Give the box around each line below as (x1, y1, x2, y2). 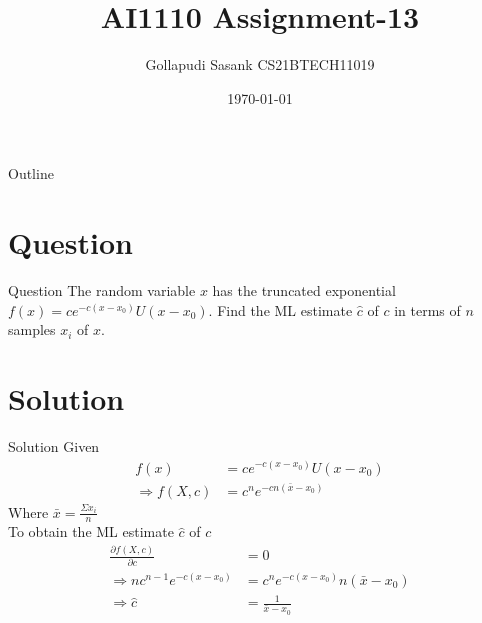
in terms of (394, 299, 461, 320)
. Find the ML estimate (208, 299, 353, 320)
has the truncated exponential (212, 280, 396, 301)
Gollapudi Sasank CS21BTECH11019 (145, 54, 375, 75)
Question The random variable (8, 280, 196, 301)
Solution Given (8, 435, 100, 456)
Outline (8, 163, 54, 184)
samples (8, 319, 56, 340)
